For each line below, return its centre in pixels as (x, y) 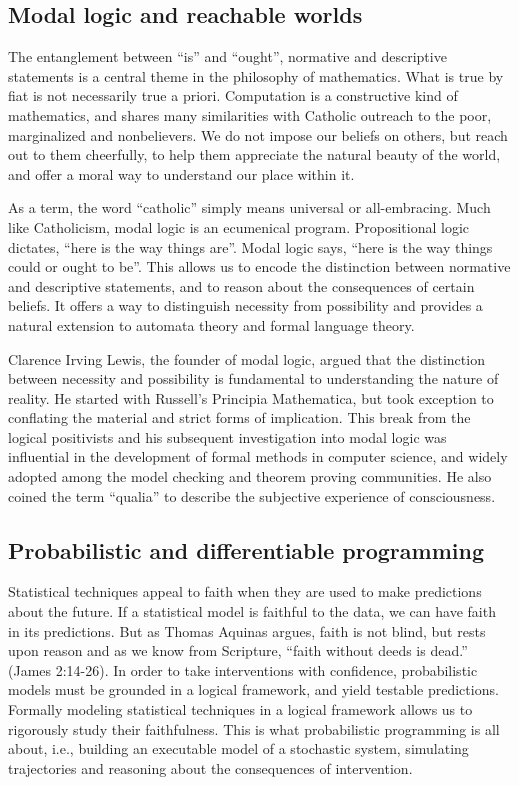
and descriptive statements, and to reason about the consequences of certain (241, 285)
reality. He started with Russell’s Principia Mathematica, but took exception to (251, 397)
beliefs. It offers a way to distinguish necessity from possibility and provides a (245, 305)
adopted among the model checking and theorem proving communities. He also (250, 476)
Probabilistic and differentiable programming (246, 549)
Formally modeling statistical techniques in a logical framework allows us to (240, 709)
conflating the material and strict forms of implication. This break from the (239, 417)
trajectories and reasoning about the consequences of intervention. (210, 767)
